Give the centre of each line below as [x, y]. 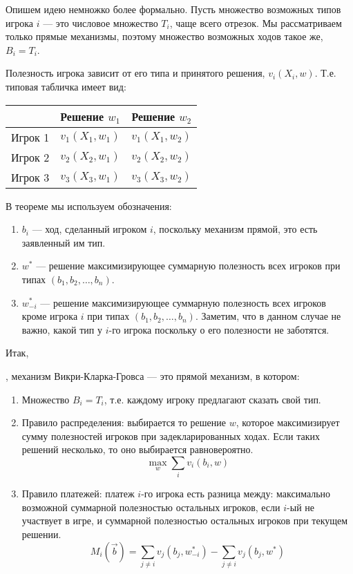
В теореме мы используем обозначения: [89, 205]
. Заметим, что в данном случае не [268, 316]
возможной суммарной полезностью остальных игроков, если [151, 507]
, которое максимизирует [288, 422]
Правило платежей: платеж [78, 494]
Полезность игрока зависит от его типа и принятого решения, [135, 73]
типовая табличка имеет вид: [66, 86]
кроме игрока [50, 316]
